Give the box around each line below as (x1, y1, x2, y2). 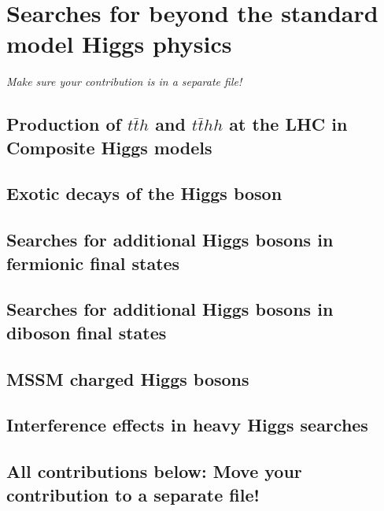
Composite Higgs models (6, 135, 212, 159)
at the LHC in (229, 112, 348, 136)
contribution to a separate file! (6, 482, 260, 506)
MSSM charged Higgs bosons (6, 366, 249, 391)
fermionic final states (6, 250, 180, 275)
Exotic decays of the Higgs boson (6, 181, 282, 206)
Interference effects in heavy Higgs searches (6, 413, 368, 437)
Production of (6, 112, 121, 136)
